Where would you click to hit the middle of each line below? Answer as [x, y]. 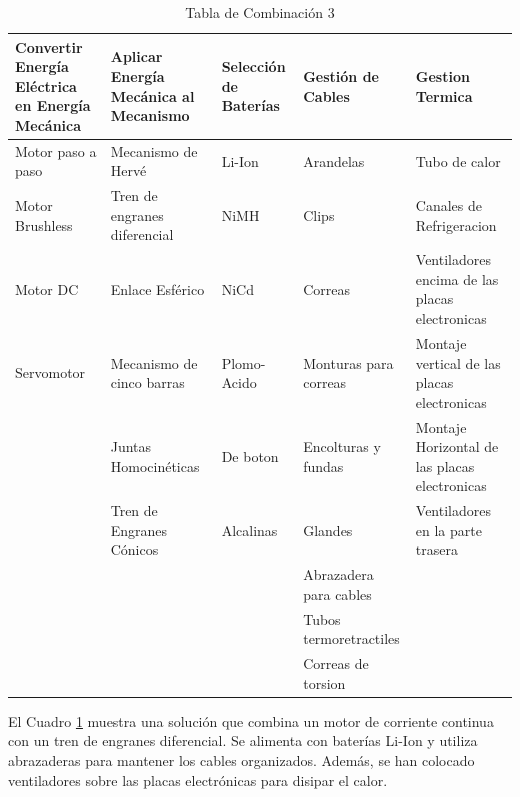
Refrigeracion [456, 224]
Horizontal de [457, 446]
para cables [337, 593]
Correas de [336, 663]
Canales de [448, 205]
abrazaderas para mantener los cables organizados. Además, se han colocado [241, 759]
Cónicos [134, 549]
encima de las [457, 278]
